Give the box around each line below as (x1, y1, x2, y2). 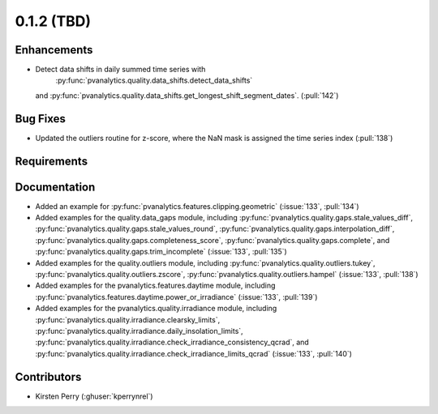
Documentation (15, 180, 96, 194)
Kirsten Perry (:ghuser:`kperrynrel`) (35, 391, 153, 401)
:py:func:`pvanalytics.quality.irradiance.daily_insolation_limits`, (35, 326, 243, 335)
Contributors (15, 369, 82, 384)
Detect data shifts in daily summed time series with (35, 65, 206, 75)
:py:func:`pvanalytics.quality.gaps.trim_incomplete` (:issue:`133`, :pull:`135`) (35, 247, 287, 257)
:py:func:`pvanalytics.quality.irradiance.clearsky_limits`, (35, 314, 221, 324)
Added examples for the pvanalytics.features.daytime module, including (35, 280, 276, 291)
